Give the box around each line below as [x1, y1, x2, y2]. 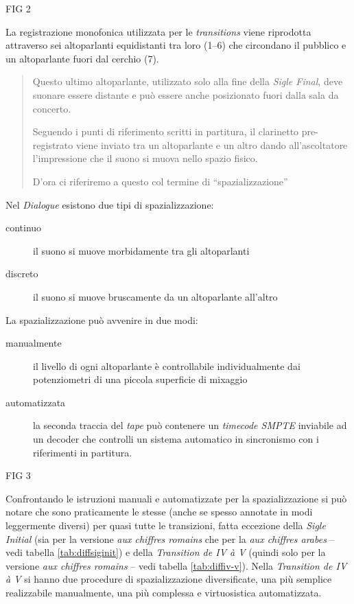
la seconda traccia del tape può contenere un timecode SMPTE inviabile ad [33, 418, 347, 432]
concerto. [32, 101, 71, 115]
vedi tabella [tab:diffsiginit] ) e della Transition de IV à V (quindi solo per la [5, 545, 326, 559]
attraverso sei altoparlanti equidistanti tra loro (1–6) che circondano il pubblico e [5, 38, 346, 52]
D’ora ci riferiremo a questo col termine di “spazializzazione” [32, 174, 288, 188]
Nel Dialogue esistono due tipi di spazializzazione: [5, 197, 214, 211]
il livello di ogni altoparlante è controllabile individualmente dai [33, 358, 300, 373]
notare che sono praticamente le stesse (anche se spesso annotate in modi [5, 504, 313, 519]
